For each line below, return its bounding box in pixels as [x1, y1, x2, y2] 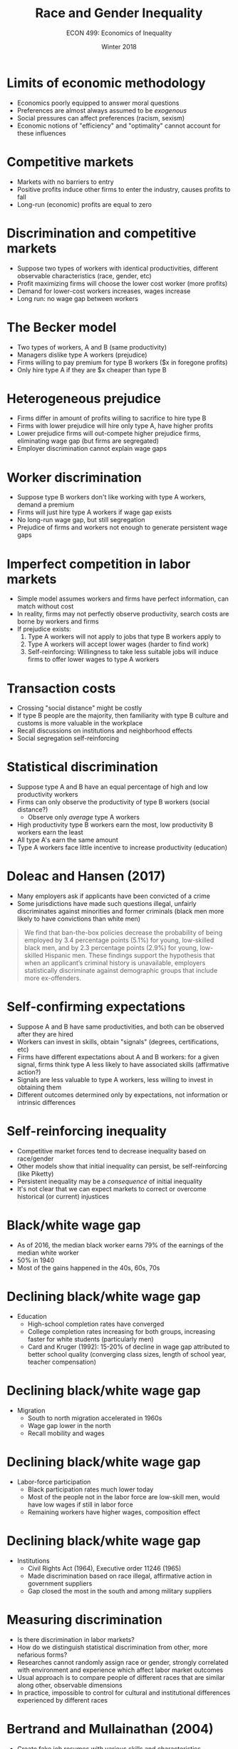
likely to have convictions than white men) [16, 914, 140, 923]
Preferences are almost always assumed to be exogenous [16, 106, 187, 115]
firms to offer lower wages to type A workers [27, 655, 160, 664]
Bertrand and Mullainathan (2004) [6, 1720, 214, 1737]
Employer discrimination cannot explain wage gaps [16, 444, 167, 453]
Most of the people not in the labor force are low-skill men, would [27, 1492, 220, 1501]
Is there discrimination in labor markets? [16, 1635, 135, 1643]
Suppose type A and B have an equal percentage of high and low [16, 782, 208, 791]
